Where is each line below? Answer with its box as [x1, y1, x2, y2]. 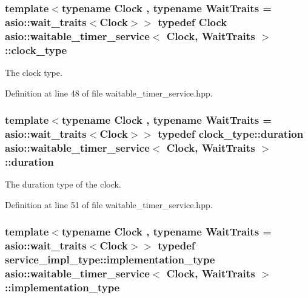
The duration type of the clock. [5, 178, 121, 191]
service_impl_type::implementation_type [5, 252, 215, 267]
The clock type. [5, 66, 62, 78]
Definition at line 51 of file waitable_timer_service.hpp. [5, 198, 213, 211]
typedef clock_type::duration [158, 126, 304, 141]
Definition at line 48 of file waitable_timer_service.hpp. [5, 86, 213, 99]
